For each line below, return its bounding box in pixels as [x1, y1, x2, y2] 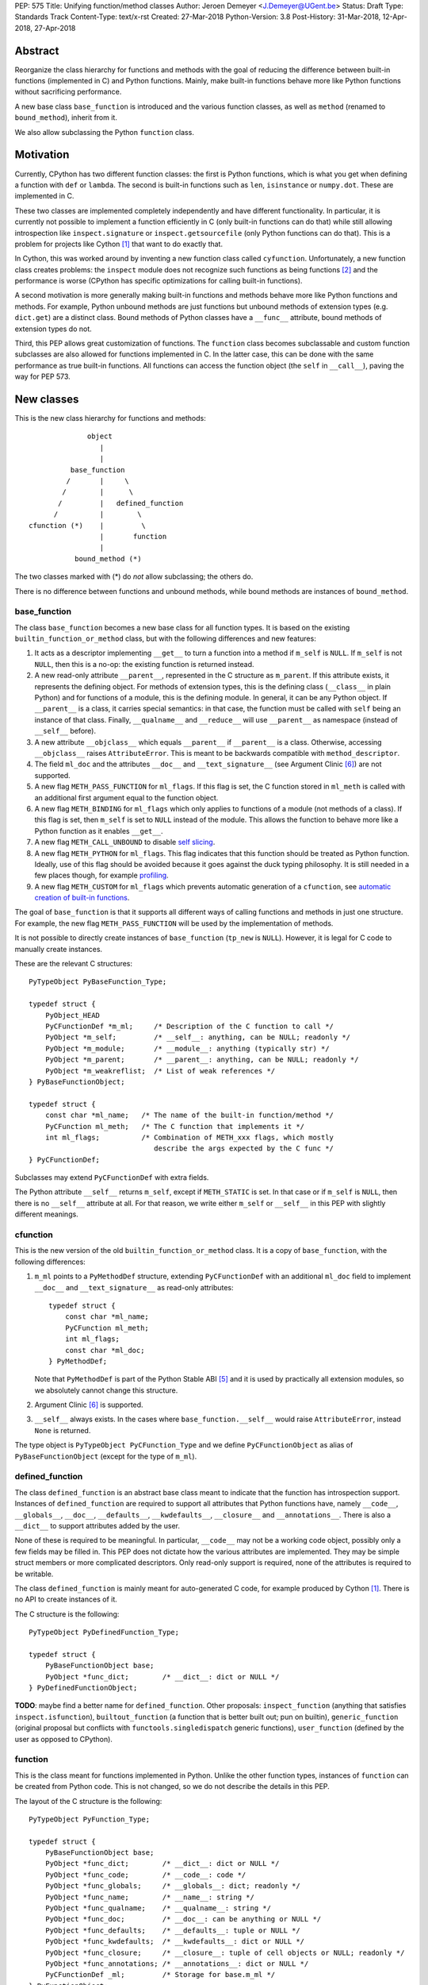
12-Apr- [382, 12, 407, 21]
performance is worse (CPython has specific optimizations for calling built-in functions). [14, 276, 303, 286]
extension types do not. [14, 324, 92, 333]
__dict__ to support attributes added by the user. [14, 1521, 180, 1530]
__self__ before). [34, 727, 97, 736]
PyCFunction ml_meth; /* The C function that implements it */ [44, 1122, 305, 1131]
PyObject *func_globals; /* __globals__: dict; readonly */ [44, 1882, 300, 1891]
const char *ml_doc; [64, 1346, 145, 1355]
